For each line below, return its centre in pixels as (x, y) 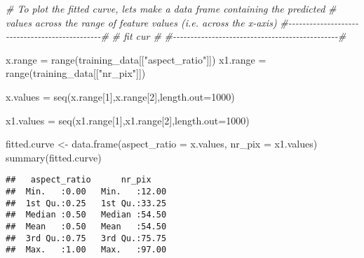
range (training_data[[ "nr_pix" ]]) (76, 73)
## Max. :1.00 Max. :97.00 (86, 250)
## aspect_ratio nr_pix (79, 180)
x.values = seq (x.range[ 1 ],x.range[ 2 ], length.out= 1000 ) (120, 96)
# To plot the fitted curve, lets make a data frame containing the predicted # (171, 8)
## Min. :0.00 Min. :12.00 (86, 192)
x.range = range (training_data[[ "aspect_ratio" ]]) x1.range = (136, 59)
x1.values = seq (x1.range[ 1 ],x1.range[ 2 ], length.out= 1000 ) (128, 120)
